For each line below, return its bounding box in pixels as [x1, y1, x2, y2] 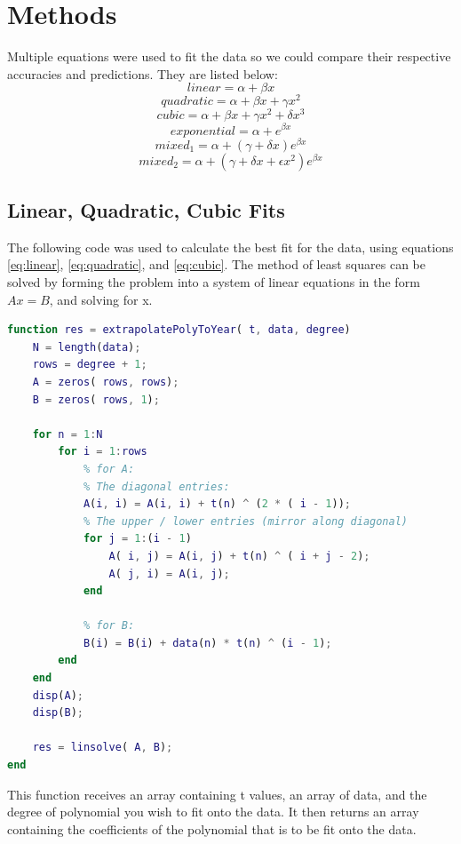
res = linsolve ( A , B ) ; [32, 741, 173, 754]
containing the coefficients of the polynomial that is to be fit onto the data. [7, 819, 417, 838]
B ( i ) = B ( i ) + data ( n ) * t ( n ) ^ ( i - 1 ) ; [83, 636, 332, 649]
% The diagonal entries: [83, 480, 230, 493]
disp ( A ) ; [32, 689, 83, 702]
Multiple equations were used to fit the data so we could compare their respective [7, 47, 451, 66]
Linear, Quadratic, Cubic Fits [7, 196, 285, 224]
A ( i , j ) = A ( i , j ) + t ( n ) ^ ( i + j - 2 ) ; [108, 549, 370, 562]
